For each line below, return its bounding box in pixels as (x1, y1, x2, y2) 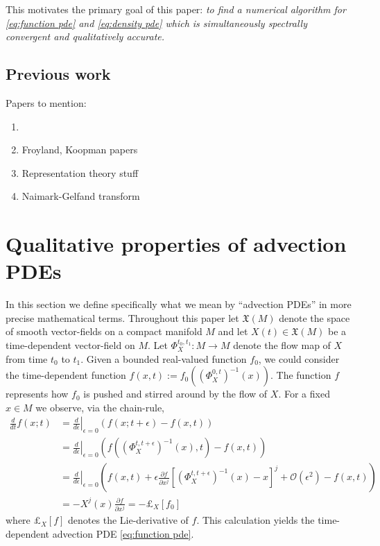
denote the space (279, 310, 350, 325)
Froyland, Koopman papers (21, 142, 138, 157)
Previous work (6, 63, 111, 85)
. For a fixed (278, 386, 330, 401)
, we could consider (258, 351, 340, 366)
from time (6, 351, 48, 366)
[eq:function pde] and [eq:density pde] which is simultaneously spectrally (6, 15, 308, 30)
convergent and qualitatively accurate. (6, 29, 165, 44)
